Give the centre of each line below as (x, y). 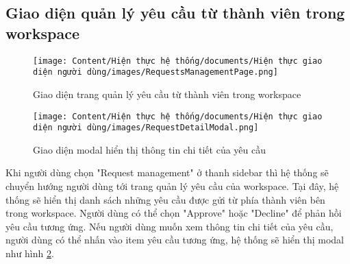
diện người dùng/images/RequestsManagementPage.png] (155, 72)
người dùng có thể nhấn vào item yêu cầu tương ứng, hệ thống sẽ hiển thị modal (175, 240)
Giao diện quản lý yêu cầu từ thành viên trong (175, 13)
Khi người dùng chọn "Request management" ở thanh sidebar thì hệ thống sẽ (167, 172)
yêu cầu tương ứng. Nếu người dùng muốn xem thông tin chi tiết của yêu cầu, (170, 226)
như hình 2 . (30, 253)
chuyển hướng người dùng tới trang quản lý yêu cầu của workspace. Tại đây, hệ (172, 186)
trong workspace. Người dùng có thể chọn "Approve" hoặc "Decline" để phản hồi (174, 213)
